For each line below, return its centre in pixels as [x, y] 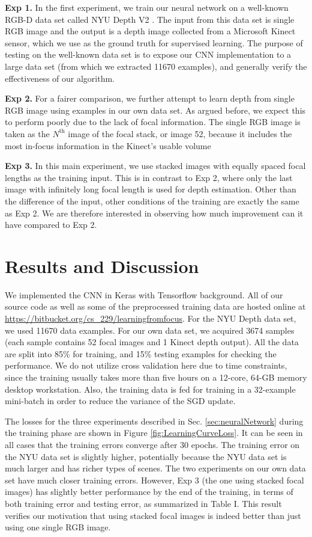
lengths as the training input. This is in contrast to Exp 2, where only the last [149, 177]
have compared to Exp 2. [51, 225]
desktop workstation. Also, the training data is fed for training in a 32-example [150, 389]
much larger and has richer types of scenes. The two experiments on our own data [155, 468]
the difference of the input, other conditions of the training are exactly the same [152, 201]
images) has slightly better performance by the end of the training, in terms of [149, 492]
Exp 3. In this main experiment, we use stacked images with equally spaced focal [155, 166]
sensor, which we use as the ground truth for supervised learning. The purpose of [154, 42]
